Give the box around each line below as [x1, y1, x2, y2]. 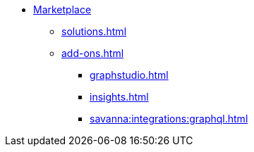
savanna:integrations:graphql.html [90, 113, 248, 125]
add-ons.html [61, 47, 124, 59]
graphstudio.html [90, 69, 169, 81]
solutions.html [61, 25, 127, 37]
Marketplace [33, 4, 92, 15]
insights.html [90, 91, 149, 103]
